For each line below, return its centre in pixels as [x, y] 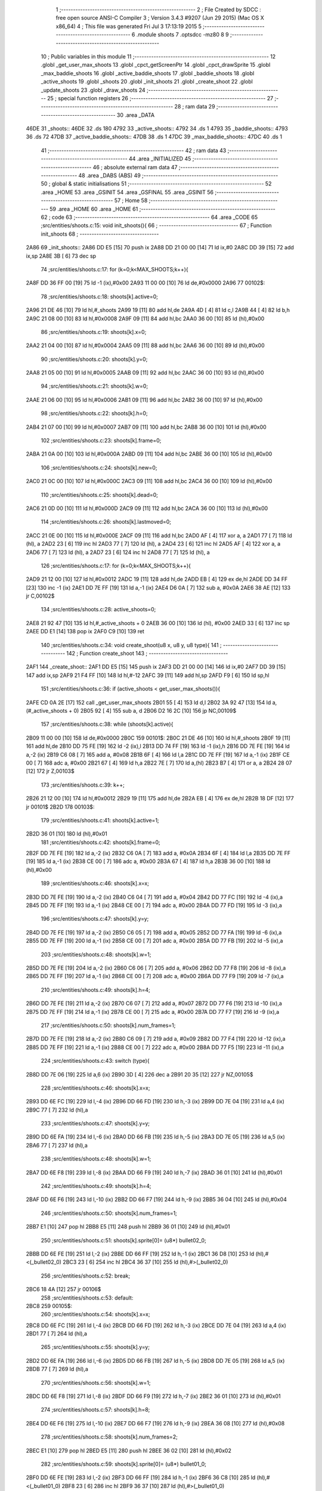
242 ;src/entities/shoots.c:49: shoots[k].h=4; [96, 1186]
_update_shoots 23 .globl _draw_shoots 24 [93, 90]
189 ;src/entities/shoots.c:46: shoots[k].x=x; [95, 883]
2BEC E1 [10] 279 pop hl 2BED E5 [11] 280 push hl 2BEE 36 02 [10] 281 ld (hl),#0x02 [129, 1450]
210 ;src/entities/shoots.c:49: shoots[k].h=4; [95, 989]
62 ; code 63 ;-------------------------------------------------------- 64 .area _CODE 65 [149, 217]
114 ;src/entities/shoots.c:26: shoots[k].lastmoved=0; [106, 522]
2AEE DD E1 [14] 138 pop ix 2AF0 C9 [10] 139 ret [85, 632]
